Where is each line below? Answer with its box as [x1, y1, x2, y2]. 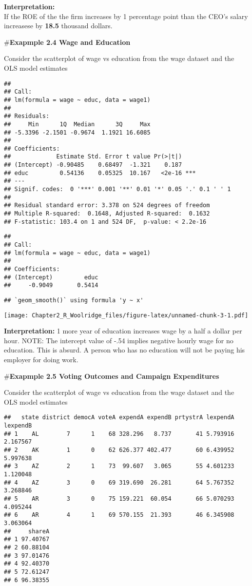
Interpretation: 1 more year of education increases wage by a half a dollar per [4, 326, 242, 336]
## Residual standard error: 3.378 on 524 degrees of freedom [4, 202, 210, 209]
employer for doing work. [4, 354, 78, 365]
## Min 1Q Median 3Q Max [4, 120, 151, 128]
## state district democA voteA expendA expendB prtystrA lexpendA [4, 414, 234, 421]
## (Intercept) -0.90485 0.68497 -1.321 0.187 [4, 161, 182, 169]
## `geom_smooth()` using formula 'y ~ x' [4, 296, 144, 304]
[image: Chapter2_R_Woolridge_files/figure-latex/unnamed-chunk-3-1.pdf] [4, 312, 249, 319]
